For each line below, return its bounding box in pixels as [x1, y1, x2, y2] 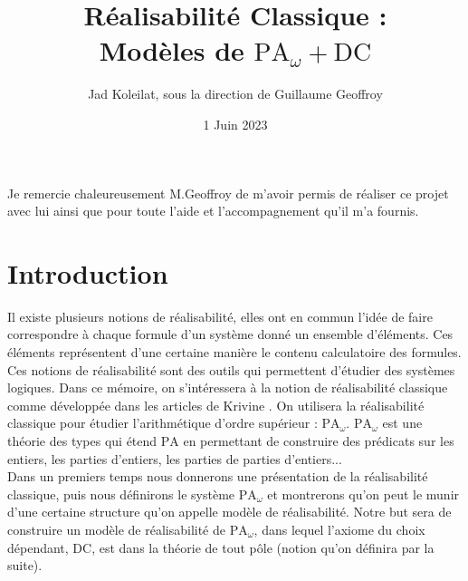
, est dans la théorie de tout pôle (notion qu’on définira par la [91, 537, 435, 557]
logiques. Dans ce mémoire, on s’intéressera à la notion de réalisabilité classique [7, 378, 448, 397]
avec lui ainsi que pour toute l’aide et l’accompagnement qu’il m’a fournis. [7, 201, 419, 220]
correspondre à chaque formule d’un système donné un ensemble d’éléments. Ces [7, 324, 454, 344]
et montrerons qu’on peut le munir [267, 484, 460, 503]
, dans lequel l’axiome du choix [253, 519, 425, 538]
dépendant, [7, 537, 69, 557]
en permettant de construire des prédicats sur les [183, 431, 454, 450]
